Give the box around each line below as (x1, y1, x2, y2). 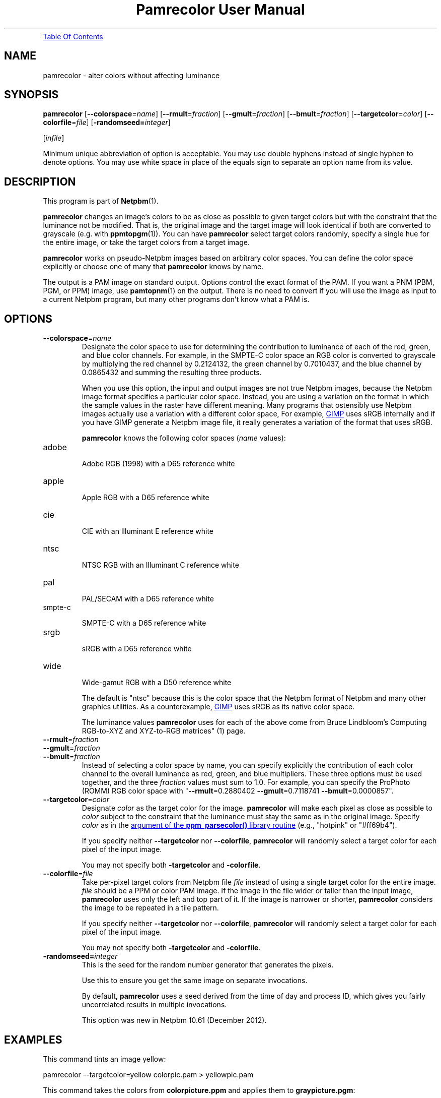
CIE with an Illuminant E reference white (82, 527, 214, 536)
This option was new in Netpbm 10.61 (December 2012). (82, 1016, 267, 1025)
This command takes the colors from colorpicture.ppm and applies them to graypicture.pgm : (43, 1085, 355, 1094)
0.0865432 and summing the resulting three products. (82, 368, 262, 377)
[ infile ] (43, 134, 64, 143)
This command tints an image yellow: (43, 1054, 166, 1063)
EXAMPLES (4, 1033, 62, 1046)
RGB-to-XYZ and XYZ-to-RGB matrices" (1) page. (82, 726, 246, 736)
